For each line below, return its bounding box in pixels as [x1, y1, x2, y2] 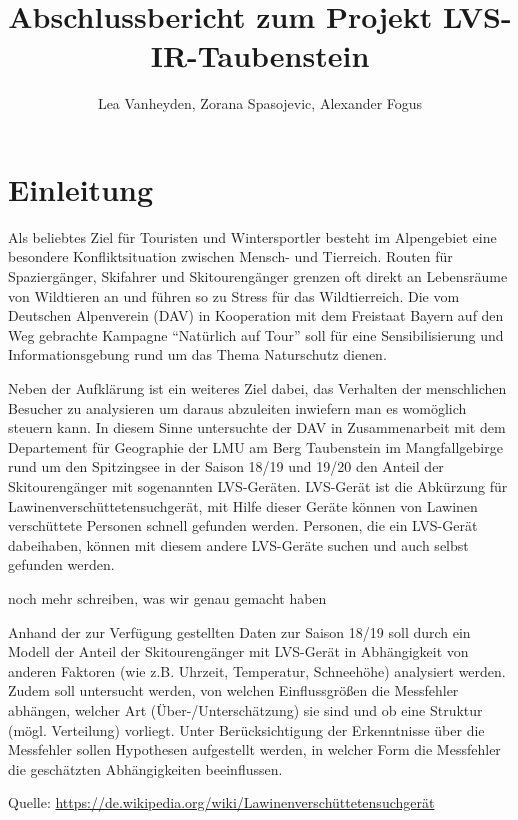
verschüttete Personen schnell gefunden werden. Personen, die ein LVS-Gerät [8, 515, 478, 536]
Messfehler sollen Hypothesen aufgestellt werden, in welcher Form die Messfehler [8, 739, 501, 760]
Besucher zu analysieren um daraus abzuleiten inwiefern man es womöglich [8, 397, 467, 418]
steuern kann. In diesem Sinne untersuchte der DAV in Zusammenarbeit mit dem [8, 417, 506, 438]
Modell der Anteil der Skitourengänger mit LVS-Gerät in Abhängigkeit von [8, 641, 469, 662]
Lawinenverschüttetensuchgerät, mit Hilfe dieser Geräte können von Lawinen [8, 495, 478, 516]
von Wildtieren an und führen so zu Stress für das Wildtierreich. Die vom [8, 285, 460, 306]
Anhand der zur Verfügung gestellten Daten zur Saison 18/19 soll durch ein [8, 621, 471, 642]
